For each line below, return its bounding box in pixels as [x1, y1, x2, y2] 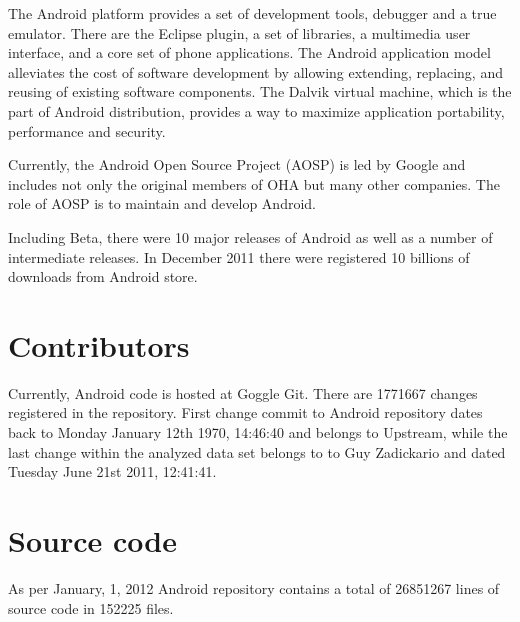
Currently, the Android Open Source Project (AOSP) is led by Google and [8, 154, 466, 175]
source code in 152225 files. [8, 597, 174, 618]
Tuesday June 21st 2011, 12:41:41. [8, 461, 217, 482]
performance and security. [8, 120, 166, 141]
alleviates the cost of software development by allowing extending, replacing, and [8, 61, 503, 82]
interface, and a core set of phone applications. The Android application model [8, 42, 491, 63]
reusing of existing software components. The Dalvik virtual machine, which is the [8, 81, 512, 102]
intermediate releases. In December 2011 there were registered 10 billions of [8, 246, 470, 267]
